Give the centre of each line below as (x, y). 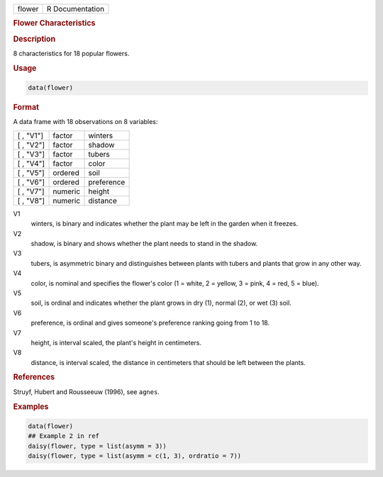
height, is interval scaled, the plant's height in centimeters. (116, 342)
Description (34, 39)
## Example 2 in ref (63, 436)
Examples (31, 406)
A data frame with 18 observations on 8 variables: (85, 122)
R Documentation (76, 9)
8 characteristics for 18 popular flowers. (71, 53)
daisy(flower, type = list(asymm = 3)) (97, 446)
